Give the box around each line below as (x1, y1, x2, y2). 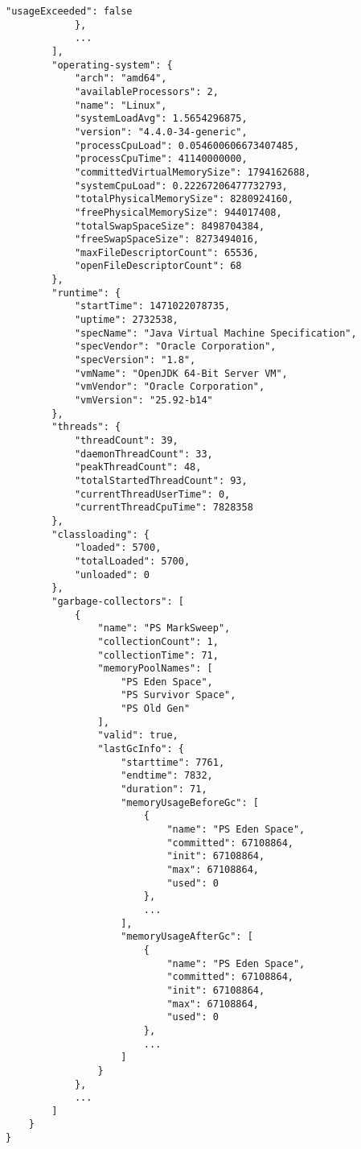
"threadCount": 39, (74, 435, 178, 446)
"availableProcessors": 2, (74, 85, 219, 97)
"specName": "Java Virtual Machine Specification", (74, 327, 357, 339)
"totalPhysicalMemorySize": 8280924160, (74, 193, 293, 205)
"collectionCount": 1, (97, 635, 219, 647)
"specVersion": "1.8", (74, 354, 196, 366)
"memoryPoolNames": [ (97, 663, 213, 675)
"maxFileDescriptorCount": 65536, (74, 246, 259, 258)
